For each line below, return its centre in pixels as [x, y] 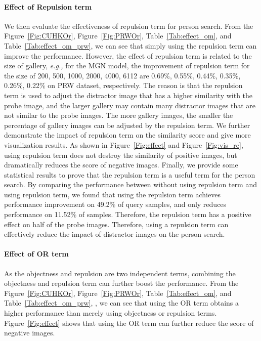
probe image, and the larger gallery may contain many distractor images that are [130, 105]
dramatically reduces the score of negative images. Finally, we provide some [121, 165]
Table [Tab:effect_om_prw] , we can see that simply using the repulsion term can [130, 45]
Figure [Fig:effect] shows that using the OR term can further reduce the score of [129, 323]
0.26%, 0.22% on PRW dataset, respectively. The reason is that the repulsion [123, 85]
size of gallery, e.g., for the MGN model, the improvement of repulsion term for [127, 66]
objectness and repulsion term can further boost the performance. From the [121, 283]
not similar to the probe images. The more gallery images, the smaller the [119, 115]
